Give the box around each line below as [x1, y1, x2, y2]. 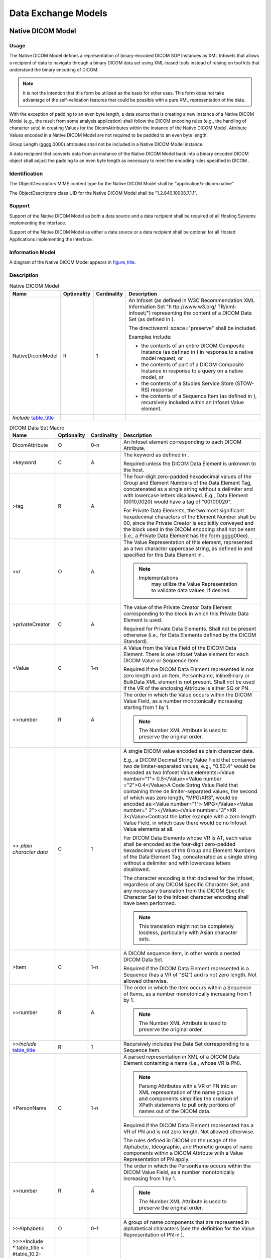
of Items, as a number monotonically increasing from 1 [123, 990, 252, 997]
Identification [9, 170, 43, 177]
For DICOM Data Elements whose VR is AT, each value [123, 834, 252, 841]
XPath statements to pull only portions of [139, 1101, 235, 1108]
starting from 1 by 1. [123, 703, 170, 711]
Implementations [139, 574, 178, 581]
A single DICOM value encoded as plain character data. [123, 747, 254, 754]
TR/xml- [217, 303, 237, 310]
